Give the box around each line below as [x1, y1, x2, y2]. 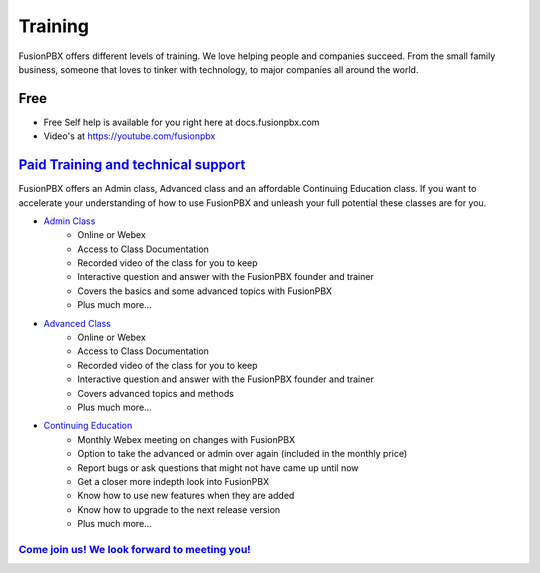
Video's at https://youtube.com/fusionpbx [43, 130, 216, 142]
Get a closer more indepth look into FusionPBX [77, 475, 270, 487]
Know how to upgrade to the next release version [77, 503, 281, 515]
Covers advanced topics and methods [77, 387, 235, 399]
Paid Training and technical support [18, 156, 246, 174]
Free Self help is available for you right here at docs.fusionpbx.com [43, 116, 320, 128]
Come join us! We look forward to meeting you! [18, 542, 252, 556]
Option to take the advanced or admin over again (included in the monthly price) [77, 448, 408, 460]
